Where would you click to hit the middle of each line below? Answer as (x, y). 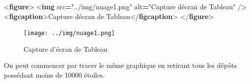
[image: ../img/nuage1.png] (69, 33)
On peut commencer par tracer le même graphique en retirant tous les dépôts (120, 65)
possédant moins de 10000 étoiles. (54, 75)
